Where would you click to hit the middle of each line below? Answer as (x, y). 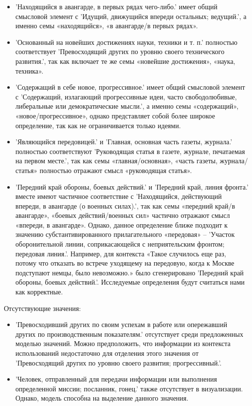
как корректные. (39, 292)
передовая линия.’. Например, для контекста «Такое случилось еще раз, (121, 253)
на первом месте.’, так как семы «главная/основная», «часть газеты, (117, 161)
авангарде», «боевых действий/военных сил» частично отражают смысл (123, 215)
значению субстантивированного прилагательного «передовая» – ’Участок (125, 234)
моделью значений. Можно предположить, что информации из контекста (123, 343)
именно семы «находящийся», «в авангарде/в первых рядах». (107, 26)
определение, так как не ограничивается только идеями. (98, 125)
